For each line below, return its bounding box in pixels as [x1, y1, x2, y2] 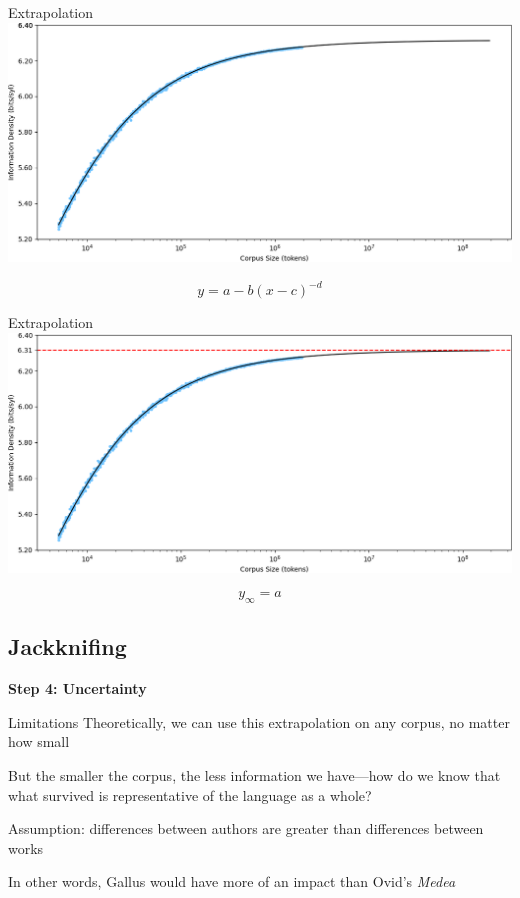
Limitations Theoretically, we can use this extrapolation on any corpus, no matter [8, 711, 510, 732]
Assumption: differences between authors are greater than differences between [8, 818, 484, 839]
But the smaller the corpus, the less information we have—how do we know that [8, 765, 501, 786]
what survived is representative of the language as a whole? [8, 784, 372, 805]
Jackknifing [8, 631, 127, 662]
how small [8, 731, 70, 752]
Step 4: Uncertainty [8, 678, 147, 699]
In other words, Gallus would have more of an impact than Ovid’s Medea [8, 871, 456, 892]
